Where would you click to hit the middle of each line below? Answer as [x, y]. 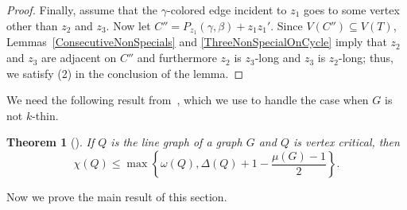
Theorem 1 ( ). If [50, 142]
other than [32, 25]
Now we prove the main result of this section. [117, 197]
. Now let [128, 25]
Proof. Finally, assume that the [82, 10]
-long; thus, [366, 58]
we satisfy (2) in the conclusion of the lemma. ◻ [125, 73]
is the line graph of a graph [176, 142]
